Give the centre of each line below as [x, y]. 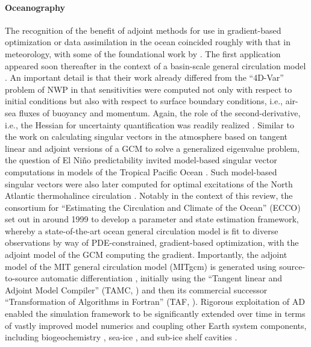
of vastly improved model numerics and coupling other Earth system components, [156, 325]
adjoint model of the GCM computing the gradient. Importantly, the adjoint [146, 255]
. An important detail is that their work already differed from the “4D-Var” [144, 77]
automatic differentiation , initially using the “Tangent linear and [161, 278]
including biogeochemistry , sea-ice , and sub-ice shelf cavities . [121, 337]
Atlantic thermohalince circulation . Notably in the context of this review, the [149, 195]
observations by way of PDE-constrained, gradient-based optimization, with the [152, 242]
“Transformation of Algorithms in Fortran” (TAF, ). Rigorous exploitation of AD [155, 302]
